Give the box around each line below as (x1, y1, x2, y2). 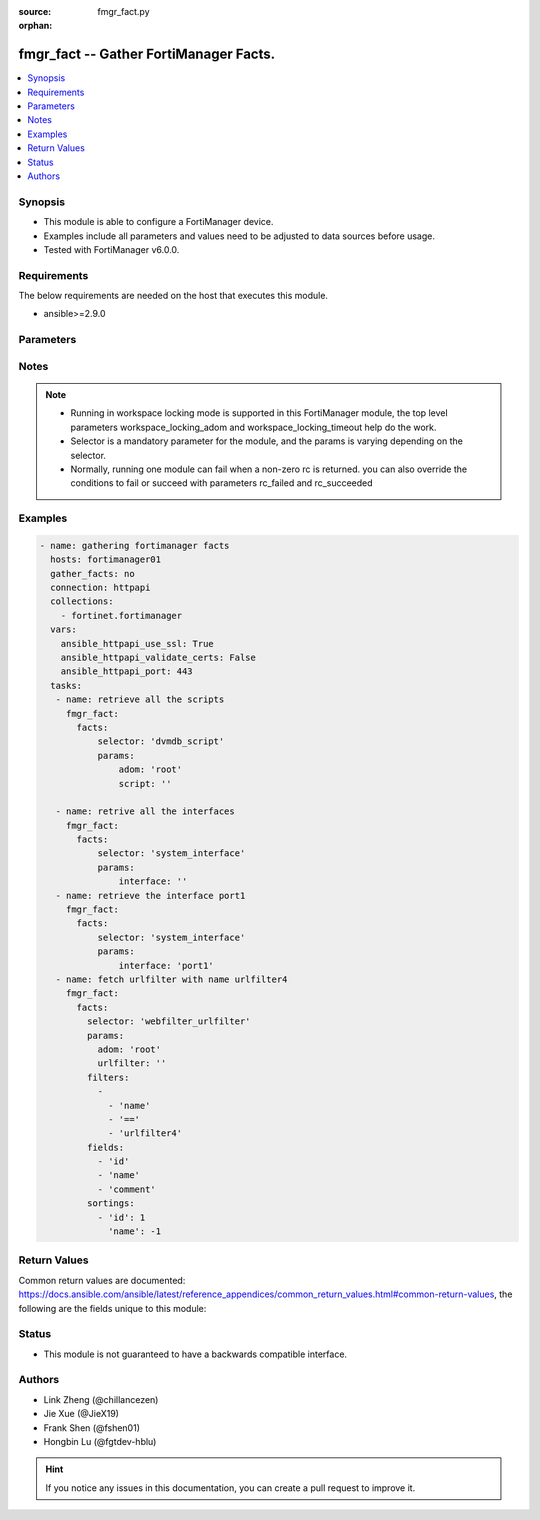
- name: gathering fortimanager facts (39, 540, 230, 551)
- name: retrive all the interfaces (55, 806, 235, 817)
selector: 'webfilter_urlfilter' (86, 1016, 251, 1027)
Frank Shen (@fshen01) (43, 1421, 140, 1434)
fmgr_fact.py (97, 6, 150, 17)
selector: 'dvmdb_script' (97, 736, 225, 747)
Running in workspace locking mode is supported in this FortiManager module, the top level (70, 407, 449, 419)
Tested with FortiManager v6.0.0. (43, 243, 180, 255)
